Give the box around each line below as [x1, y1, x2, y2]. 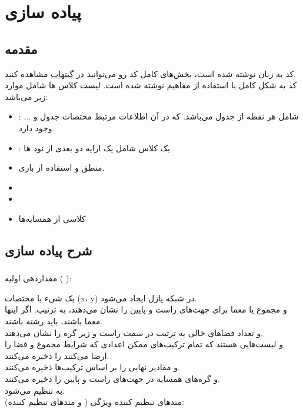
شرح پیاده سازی [5, 241, 92, 259]
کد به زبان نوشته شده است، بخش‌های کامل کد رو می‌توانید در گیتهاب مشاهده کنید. [5, 67, 297, 79]
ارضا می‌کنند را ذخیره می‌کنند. [5, 349, 109, 361]
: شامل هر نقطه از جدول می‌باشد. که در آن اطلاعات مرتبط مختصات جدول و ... [18, 110, 299, 122]
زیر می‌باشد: [5, 90, 48, 102]
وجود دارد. [18, 121, 55, 134]
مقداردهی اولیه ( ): [5, 272, 72, 284]
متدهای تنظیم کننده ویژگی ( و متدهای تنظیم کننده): [5, 396, 184, 408]
